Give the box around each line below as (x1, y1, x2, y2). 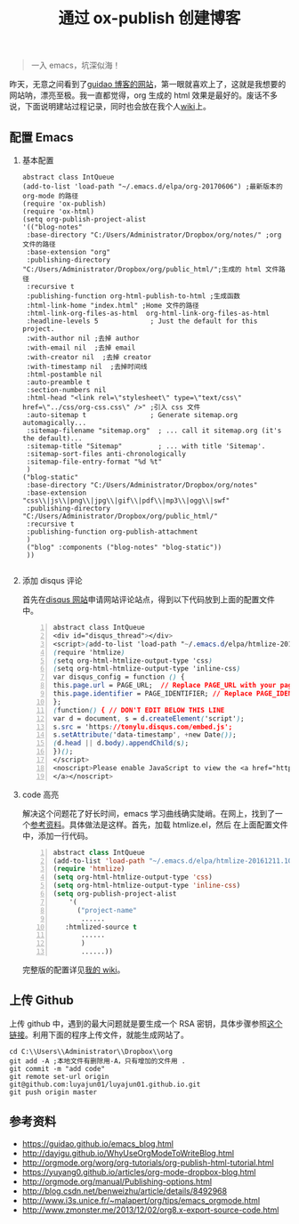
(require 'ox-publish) (21, 199, 107, 208)
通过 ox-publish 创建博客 (58, 8, 241, 28)
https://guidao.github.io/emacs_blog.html (21, 1138, 174, 1148)
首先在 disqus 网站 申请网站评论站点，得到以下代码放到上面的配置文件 (21, 594, 276, 605)
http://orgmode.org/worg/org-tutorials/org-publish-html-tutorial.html (21, 1157, 274, 1168)
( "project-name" (77, 906, 138, 914)
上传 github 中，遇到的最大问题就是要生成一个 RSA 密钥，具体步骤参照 (9, 1018, 268, 1028)
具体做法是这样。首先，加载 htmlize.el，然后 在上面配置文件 (69, 819, 288, 830)
